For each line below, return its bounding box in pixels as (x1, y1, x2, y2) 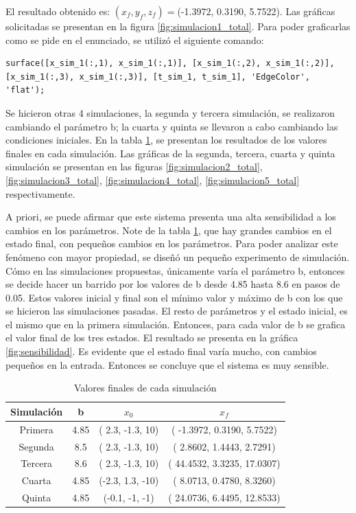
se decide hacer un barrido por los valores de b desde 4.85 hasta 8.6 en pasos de (5, 277, 340, 291)
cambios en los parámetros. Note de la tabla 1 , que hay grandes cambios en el (5, 223, 332, 237)
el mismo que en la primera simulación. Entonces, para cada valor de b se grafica (5, 317, 346, 331)
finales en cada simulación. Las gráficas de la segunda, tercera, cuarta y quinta (5, 146, 335, 160)
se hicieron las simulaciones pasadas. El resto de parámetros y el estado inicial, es (5, 304, 348, 318)
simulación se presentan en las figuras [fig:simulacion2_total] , (5, 159, 263, 174)
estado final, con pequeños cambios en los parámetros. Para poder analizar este (5, 236, 338, 251)
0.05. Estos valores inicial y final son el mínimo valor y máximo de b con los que (5, 290, 343, 304)
